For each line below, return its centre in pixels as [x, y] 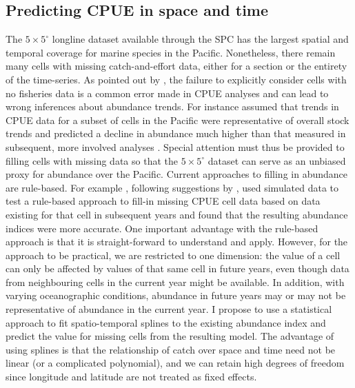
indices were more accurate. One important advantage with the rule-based [162, 228]
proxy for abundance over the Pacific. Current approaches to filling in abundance [177, 174]
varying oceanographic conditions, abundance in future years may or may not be [176, 295]
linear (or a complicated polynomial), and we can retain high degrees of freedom [175, 363]
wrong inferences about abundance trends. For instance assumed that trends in [172, 106]
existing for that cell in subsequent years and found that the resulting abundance [177, 214]
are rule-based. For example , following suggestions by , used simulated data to [172, 187]
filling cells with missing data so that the [92, 160]
